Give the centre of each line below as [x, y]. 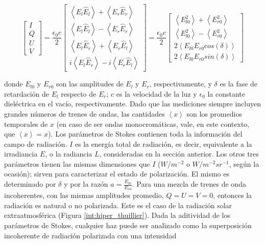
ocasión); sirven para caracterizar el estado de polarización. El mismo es [117, 174]
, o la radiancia [69, 154]
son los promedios [214, 113]
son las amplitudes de [90, 84]
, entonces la [233, 195]
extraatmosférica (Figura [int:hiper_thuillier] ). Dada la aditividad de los [117, 215]
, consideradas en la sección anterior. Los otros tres [179, 154]
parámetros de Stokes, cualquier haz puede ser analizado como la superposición [128, 225]
